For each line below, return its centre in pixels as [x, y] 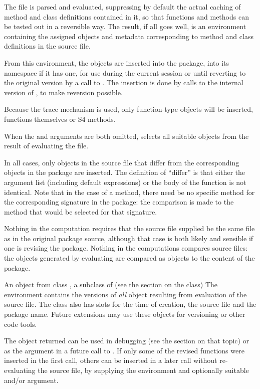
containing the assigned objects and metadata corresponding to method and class [129, 36]
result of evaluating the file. [46, 146]
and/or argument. [31, 380]
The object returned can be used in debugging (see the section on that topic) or [127, 341]
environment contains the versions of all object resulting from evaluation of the [125, 294]
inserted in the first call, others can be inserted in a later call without [111, 360]
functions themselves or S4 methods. [60, 119]
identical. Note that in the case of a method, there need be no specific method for [129, 192]
